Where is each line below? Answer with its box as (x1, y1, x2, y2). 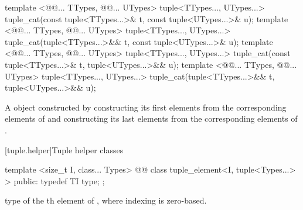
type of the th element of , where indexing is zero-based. (5, 194, 207, 206)
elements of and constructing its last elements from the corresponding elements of (5, 112, 298, 125)
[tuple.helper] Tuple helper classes (5, 143, 124, 156)
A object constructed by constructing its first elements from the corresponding (5, 101, 287, 113)
